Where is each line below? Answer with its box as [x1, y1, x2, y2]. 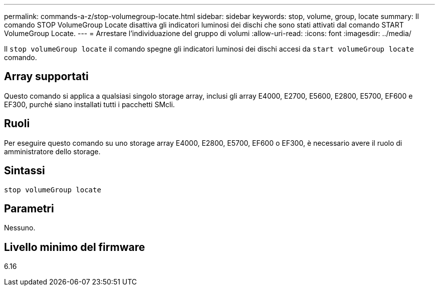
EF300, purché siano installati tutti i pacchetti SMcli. [4, 100, 175, 109]
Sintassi [4, 164, 45, 177]
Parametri [4, 202, 54, 215]
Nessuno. [4, 223, 36, 232]
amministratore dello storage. [4, 147, 101, 156]
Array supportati [4, 70, 89, 83]
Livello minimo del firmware [4, 240, 145, 253]
